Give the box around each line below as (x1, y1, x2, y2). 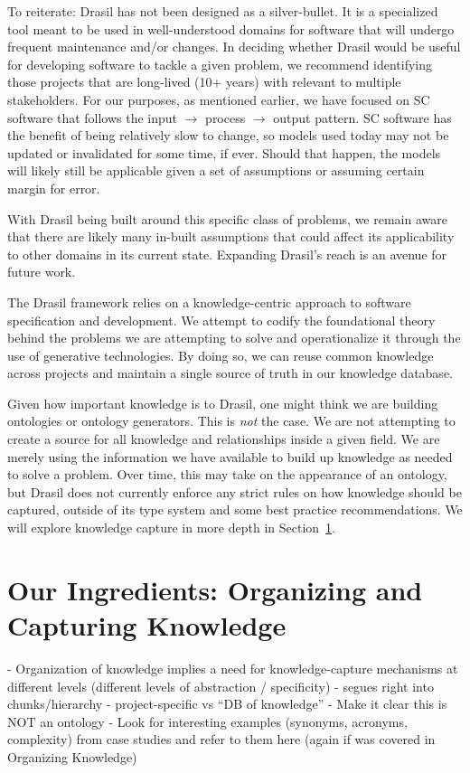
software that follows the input (7, 108, 178, 127)
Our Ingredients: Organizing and (7, 570, 423, 608)
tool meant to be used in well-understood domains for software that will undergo (7, 19, 455, 38)
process (205, 108, 246, 127)
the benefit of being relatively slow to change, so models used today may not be (7, 126, 449, 145)
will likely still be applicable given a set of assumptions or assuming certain (7, 161, 425, 180)
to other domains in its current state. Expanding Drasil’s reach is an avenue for (7, 244, 447, 263)
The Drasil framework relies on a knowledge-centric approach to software (7, 292, 411, 311)
